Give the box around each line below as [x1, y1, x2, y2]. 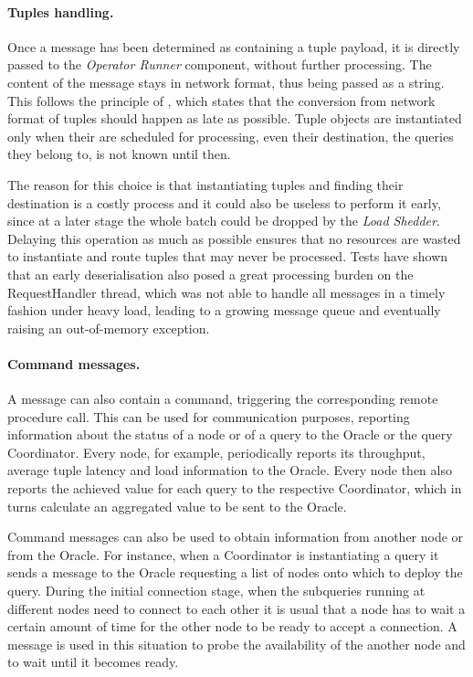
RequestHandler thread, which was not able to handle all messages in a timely [7, 282, 446, 301]
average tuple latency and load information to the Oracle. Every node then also [7, 460, 452, 480]
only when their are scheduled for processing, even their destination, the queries [7, 126, 454, 145]
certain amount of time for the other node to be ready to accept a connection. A [7, 617, 457, 636]
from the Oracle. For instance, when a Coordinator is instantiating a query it [7, 545, 439, 564]
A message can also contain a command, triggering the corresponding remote [7, 389, 438, 408]
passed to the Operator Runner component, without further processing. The [7, 55, 432, 74]
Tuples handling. [7, 2, 114, 21]
